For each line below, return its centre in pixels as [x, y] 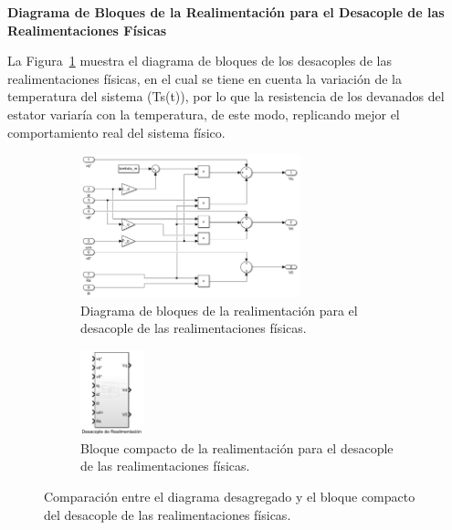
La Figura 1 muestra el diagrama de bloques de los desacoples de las [200, 61]
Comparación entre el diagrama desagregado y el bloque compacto [230, 496]
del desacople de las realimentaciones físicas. [168, 514]
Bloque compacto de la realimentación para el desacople [237, 447]
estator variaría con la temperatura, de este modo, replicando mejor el [204, 114]
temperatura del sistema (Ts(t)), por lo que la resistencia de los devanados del [226, 96]
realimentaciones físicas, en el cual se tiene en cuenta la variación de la [205, 78]
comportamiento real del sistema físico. [116, 132]
